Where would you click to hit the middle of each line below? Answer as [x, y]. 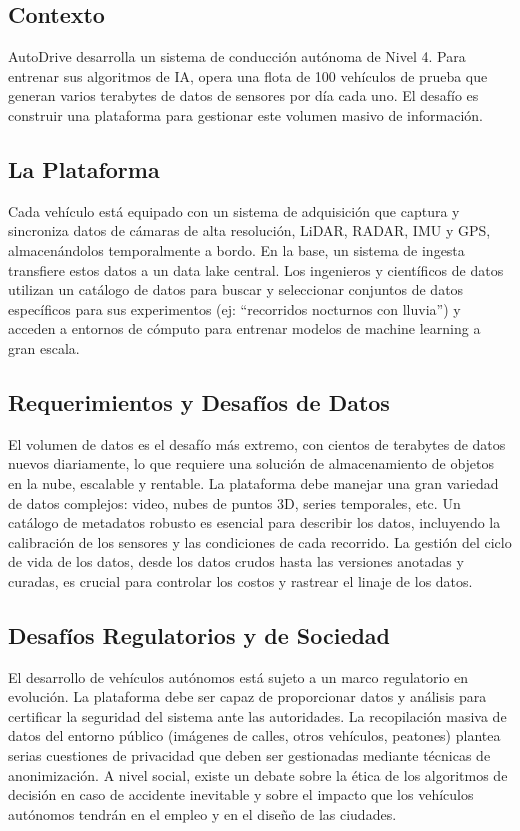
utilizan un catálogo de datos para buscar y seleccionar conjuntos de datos [236, 289]
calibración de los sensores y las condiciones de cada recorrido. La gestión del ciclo [260, 541]
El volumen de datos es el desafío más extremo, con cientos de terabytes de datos [257, 443]
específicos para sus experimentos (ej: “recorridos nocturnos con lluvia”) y [234, 308]
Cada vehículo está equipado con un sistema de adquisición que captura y [234, 210]
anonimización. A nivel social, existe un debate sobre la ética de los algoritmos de [258, 774]
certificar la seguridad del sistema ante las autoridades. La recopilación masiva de [257, 715]
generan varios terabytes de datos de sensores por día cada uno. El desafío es [243, 95]
